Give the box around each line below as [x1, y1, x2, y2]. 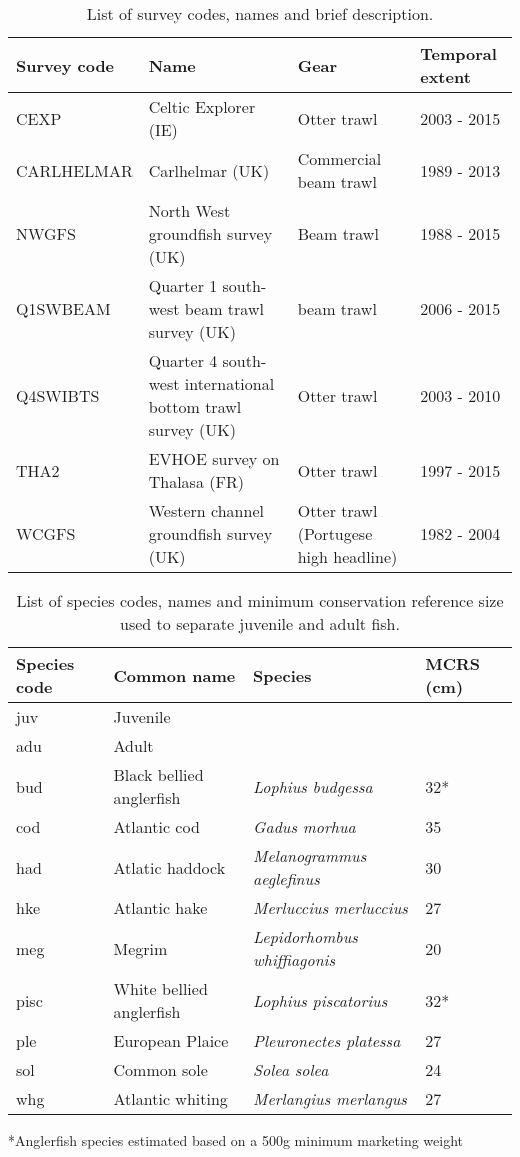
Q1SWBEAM [16, 297, 111, 320]
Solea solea [253, 1058, 329, 1081]
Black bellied [113, 763, 204, 786]
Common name [113, 663, 236, 687]
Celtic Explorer [148, 95, 256, 118]
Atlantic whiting [113, 1087, 228, 1110]
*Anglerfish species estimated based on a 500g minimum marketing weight [8, 1130, 464, 1150]
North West [148, 199, 231, 222]
